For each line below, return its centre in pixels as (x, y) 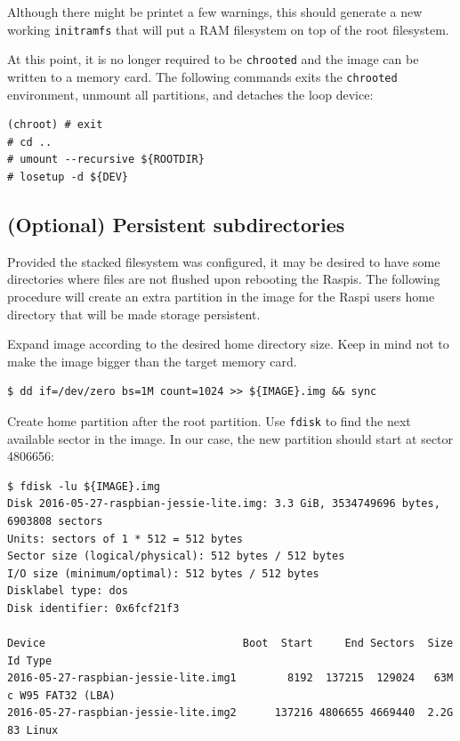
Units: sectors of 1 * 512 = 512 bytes (125, 539)
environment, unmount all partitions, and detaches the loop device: (190, 94)
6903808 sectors (55, 521)
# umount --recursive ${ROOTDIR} (106, 160)
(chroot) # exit (55, 125)
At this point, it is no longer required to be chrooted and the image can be (213, 59)
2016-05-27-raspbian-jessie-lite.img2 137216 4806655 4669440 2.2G (230, 713)
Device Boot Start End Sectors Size (230, 644)
